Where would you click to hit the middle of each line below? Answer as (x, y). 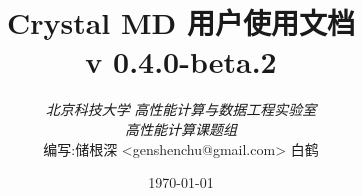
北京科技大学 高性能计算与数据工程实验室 (181, 109)
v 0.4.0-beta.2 (181, 61)
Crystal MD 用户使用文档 (181, 22)
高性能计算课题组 (181, 128)
